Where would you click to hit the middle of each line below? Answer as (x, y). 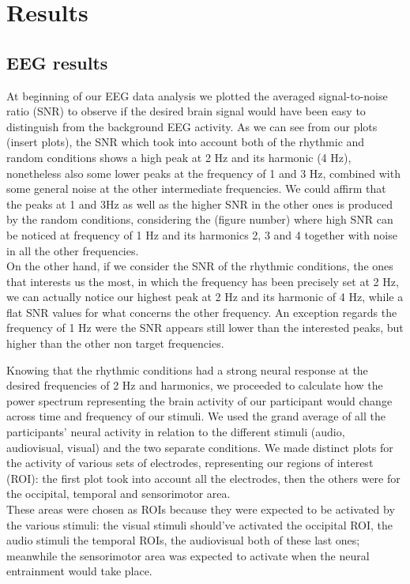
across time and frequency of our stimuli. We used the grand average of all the (196, 416)
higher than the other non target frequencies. (115, 343)
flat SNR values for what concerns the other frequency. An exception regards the (202, 312)
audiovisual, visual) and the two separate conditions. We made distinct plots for (200, 447)
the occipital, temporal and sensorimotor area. (118, 494)
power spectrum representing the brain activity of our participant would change (199, 400)
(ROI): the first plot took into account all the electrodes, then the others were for (203, 478)
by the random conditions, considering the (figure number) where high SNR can (200, 219)
